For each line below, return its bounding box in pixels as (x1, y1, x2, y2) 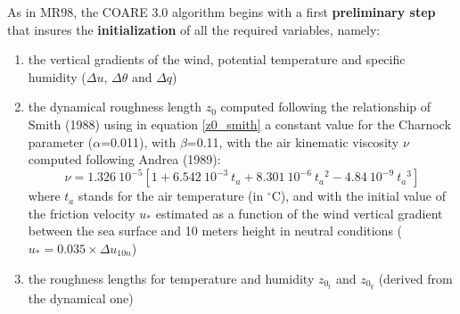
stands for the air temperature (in (78, 186, 264, 205)
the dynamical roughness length (28, 97, 202, 116)
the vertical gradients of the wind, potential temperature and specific (28, 50, 406, 69)
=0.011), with (101, 132, 177, 151)
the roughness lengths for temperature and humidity (28, 269, 315, 287)
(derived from (378, 269, 453, 287)
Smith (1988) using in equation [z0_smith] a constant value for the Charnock (28, 114, 451, 133)
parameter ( (28, 132, 94, 151)
